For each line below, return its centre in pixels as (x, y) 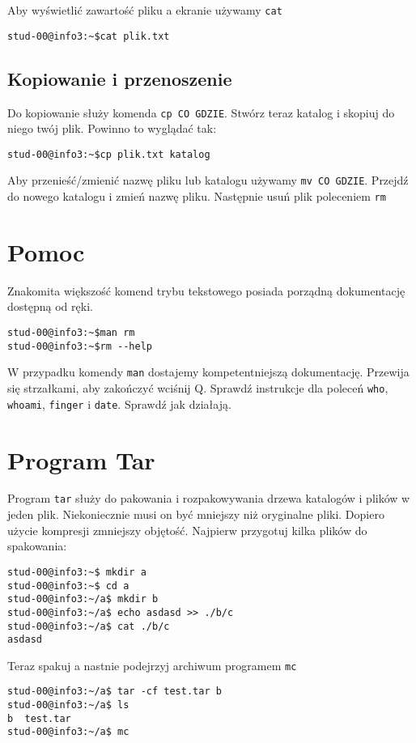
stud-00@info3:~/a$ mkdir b (83, 599)
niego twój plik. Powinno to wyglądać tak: (112, 128)
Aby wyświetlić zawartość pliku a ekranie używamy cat (145, 10)
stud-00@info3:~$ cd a (68, 586)
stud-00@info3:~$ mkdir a (77, 572)
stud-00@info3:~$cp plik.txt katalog (109, 154)
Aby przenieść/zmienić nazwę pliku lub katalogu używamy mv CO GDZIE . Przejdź (208, 180)
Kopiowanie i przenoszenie (120, 78)
